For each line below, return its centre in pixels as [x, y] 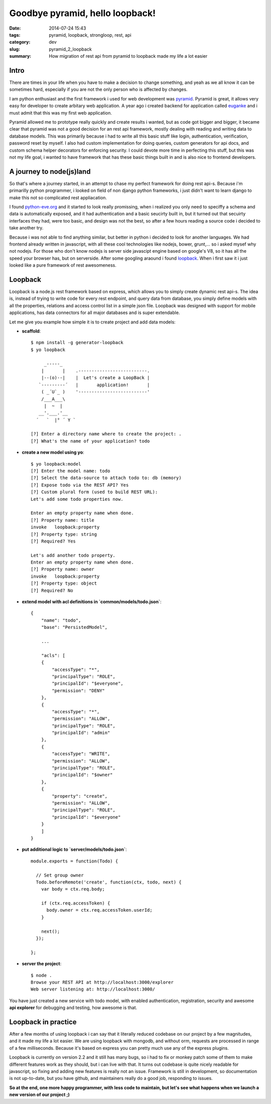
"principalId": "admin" [81, 733]
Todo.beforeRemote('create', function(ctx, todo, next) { [109, 882]
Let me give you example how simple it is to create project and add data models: [92, 322]
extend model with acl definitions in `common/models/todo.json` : [92, 602]
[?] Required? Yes [53, 541]
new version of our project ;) [39, 1094]
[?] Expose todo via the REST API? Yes [80, 485]
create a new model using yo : [53, 453]
